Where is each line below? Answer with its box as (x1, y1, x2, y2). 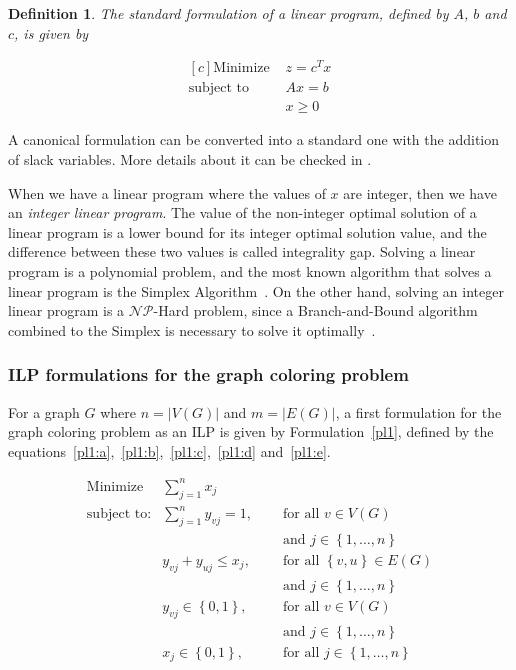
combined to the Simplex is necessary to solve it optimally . (8, 319, 376, 340)
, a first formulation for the (335, 401, 502, 422)
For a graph (8, 401, 80, 422)
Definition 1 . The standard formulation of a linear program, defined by (8, 3, 449, 23)
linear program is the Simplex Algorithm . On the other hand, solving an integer (8, 280, 504, 301)
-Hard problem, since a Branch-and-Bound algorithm (153, 300, 478, 321)
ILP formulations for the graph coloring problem (8, 362, 409, 387)
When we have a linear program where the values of (8, 182, 326, 203)
